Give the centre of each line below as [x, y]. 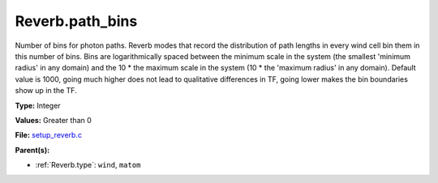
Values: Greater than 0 [54, 120]
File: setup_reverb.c [49, 135]
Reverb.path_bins [76, 21]
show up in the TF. [46, 91]
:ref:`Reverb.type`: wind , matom [88, 165]
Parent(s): [32, 150]
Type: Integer [38, 105]
